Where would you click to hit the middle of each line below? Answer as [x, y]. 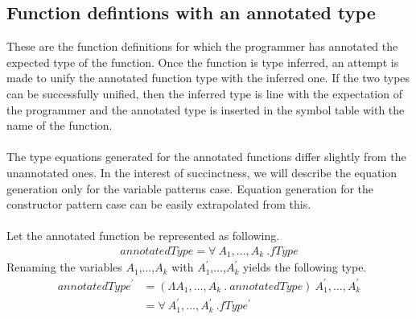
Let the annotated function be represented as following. [143, 236]
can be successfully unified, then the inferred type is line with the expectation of [204, 93]
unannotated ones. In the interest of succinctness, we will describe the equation [202, 172]
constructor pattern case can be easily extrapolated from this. [159, 204]
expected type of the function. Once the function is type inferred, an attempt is [203, 62]
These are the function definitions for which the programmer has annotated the [202, 46]
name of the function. [60, 125]
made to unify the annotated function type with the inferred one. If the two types [208, 78]
